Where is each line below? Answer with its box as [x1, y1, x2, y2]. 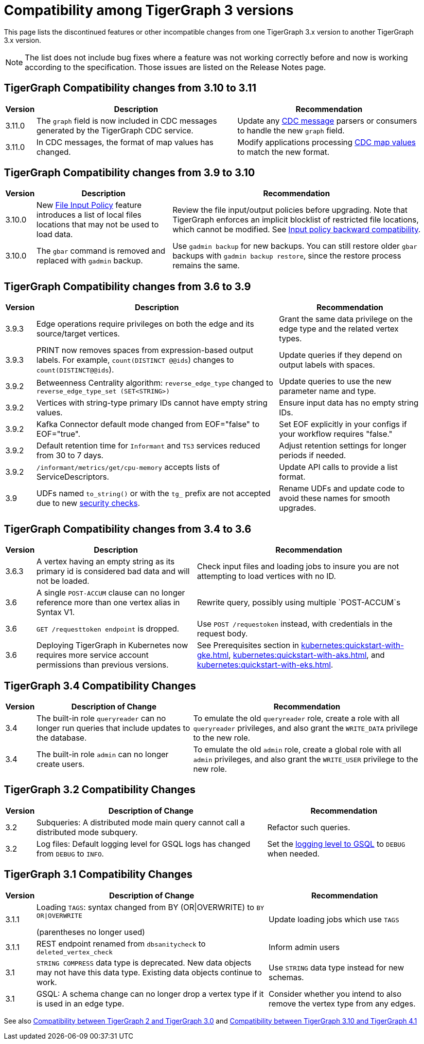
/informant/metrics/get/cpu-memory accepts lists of [36, 462, 220, 472]
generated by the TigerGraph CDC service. [36, 125, 194, 135]
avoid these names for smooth [279, 493, 390, 503]
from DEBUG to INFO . [36, 848, 104, 858]
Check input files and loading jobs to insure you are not [197, 561, 399, 572]
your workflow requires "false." [279, 429, 393, 439]
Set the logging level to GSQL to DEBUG [267, 839, 405, 849]
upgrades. [279, 503, 317, 513]
